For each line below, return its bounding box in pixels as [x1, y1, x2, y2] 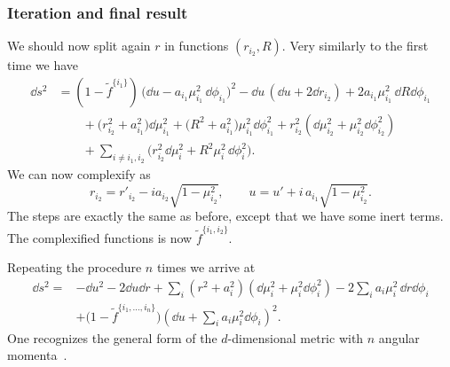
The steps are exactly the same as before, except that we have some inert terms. [7, 207, 444, 225]
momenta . [7, 346, 67, 364]
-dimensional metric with [227, 328, 364, 347]
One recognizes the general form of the [7, 328, 217, 347]
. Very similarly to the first [281, 36, 429, 55]
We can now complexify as [7, 165, 151, 183]
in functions [164, 36, 229, 55]
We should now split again [7, 36, 151, 55]
